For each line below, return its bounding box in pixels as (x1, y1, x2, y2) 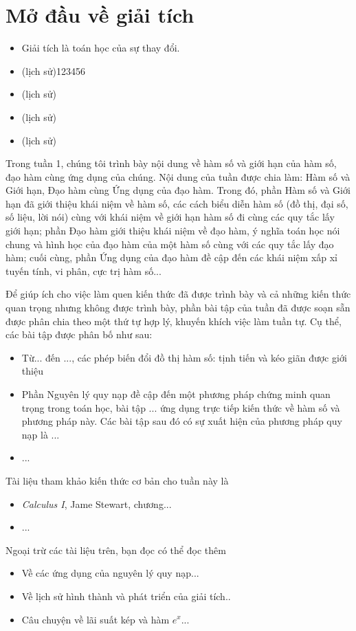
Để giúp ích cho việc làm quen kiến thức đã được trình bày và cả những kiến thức (5, 287, 351, 301)
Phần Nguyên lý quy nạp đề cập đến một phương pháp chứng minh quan (21, 387, 331, 401)
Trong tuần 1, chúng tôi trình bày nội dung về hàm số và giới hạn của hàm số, (5, 156, 337, 170)
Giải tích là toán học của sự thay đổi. (21, 41, 180, 55)
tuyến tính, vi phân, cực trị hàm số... (5, 263, 162, 278)
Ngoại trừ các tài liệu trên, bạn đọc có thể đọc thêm (5, 542, 226, 557)
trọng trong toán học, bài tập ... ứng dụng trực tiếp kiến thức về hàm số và (21, 400, 340, 414)
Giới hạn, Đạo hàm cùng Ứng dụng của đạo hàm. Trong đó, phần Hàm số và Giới (5, 183, 351, 197)
